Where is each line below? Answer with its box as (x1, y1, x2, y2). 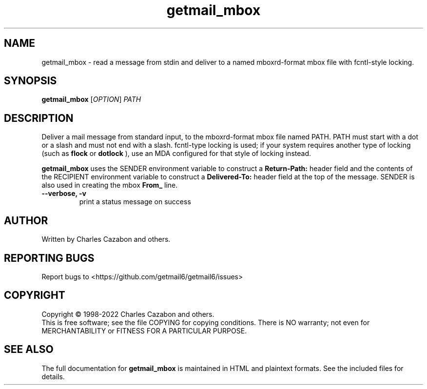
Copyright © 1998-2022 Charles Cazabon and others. (41, 310, 214, 318)
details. (41, 372, 65, 381)
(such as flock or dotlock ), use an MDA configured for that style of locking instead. (41, 149, 311, 158)
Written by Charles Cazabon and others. (41, 235, 171, 244)
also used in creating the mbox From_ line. (41, 181, 178, 190)
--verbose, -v (41, 189, 86, 198)
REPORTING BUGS (4, 252, 95, 264)
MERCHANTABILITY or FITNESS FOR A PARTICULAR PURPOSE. (41, 326, 247, 335)
